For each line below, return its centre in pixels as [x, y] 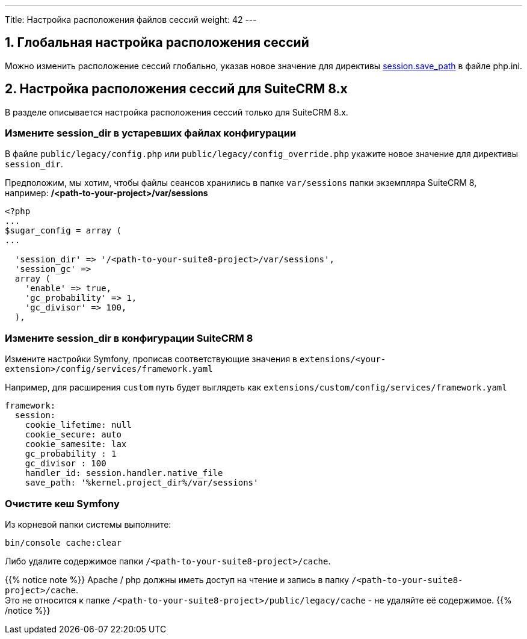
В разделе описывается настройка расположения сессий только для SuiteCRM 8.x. [177, 112]
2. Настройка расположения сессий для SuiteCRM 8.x [176, 89]
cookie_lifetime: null [78, 425]
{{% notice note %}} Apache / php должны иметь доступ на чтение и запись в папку [177, 579]
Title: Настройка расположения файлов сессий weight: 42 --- [131, 20]
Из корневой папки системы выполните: [88, 524]
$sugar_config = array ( [63, 231]
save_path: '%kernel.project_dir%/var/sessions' [142, 483]
